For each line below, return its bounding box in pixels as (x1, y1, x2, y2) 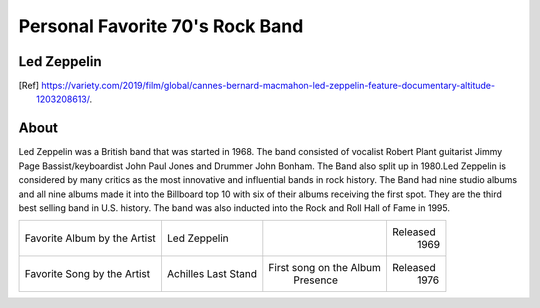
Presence (293, 273, 339, 287)
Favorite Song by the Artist (24, 267, 150, 281)
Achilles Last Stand (166, 267, 258, 281)
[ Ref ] (18, 80, 40, 92)
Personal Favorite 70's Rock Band (18, 15, 304, 37)
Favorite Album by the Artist (24, 231, 157, 245)
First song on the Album (268, 261, 382, 275)
